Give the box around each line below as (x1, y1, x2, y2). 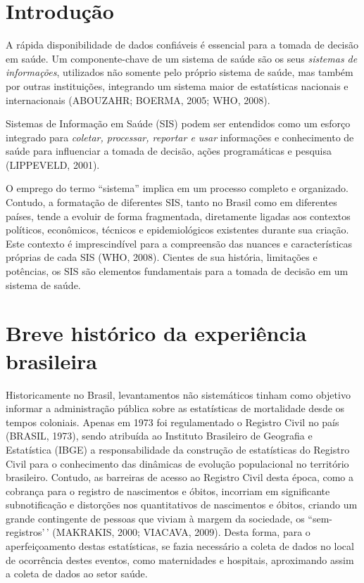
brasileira (6, 346, 98, 375)
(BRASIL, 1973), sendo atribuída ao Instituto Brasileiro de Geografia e (6, 428, 313, 443)
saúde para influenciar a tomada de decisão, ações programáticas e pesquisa (6, 143, 332, 158)
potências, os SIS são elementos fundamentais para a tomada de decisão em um (6, 264, 349, 278)
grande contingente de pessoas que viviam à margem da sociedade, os (6, 511, 305, 525)
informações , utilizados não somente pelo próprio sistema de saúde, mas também (6, 65, 353, 79)
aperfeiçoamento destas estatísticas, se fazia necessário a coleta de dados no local (6, 539, 354, 553)
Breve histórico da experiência (6, 319, 307, 347)
